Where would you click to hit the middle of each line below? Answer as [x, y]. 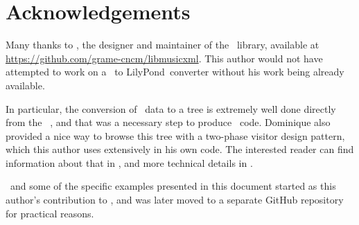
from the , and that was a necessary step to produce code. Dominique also [168, 122]
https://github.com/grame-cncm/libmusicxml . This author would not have [164, 58]
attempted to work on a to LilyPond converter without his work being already [175, 72]
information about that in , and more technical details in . [129, 162]
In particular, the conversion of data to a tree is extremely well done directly [171, 108]
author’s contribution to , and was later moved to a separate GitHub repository [175, 200]
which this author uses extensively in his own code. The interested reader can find [180, 149]
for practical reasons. [50, 213]
